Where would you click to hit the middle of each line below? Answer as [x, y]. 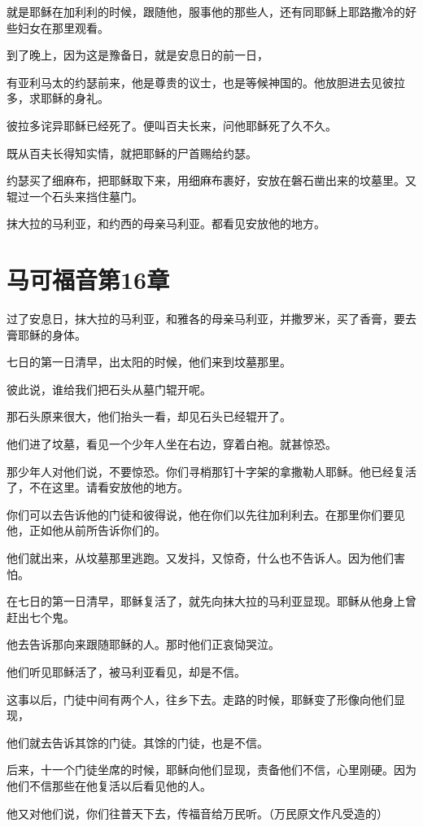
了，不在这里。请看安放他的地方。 [98, 487]
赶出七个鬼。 [41, 617]
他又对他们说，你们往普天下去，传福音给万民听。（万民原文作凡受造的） [197, 813]
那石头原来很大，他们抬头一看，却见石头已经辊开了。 [149, 416]
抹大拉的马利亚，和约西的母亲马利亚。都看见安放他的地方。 [166, 223]
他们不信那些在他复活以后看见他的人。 [109, 785]
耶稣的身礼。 [74, 98]
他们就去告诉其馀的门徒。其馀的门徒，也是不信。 [137, 742]
